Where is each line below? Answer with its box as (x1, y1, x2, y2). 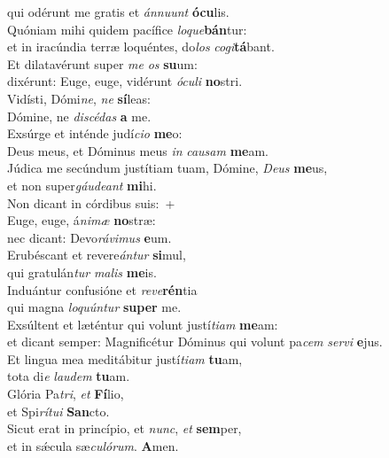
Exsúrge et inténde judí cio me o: (7, 124, 183, 143)
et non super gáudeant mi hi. (7, 175, 157, 194)
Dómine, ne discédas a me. (7, 106, 152, 125)
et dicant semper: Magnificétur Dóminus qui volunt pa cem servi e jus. (7, 332, 383, 351)
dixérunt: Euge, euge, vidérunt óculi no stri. (7, 72, 243, 90)
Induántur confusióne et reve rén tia (7, 280, 198, 299)
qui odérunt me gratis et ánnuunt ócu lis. (7, 3, 230, 20)
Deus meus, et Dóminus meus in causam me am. (7, 141, 268, 159)
